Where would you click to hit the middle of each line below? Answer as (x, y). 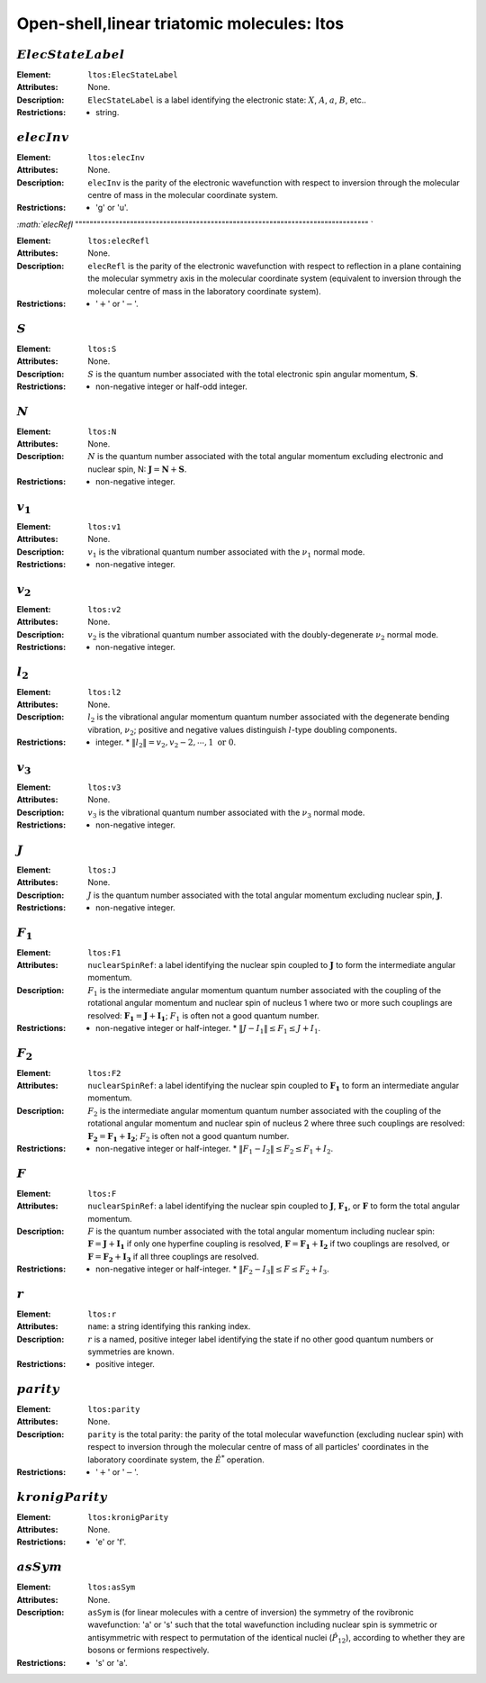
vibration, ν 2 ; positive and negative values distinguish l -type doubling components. (243, 731)
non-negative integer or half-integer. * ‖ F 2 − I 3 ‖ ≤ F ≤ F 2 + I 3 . (212, 1270)
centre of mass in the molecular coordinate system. (183, 195)
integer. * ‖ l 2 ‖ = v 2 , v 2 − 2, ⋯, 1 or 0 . (166, 743)
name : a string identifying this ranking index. (169, 1326)
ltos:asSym (112, 1588)
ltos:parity (114, 1410)
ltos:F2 (104, 1073)
